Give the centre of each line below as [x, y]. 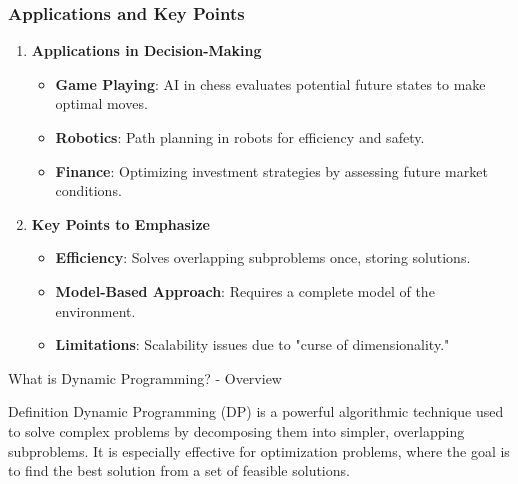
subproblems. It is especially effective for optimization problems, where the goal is [259, 450]
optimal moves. [101, 103]
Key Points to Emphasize [120, 223]
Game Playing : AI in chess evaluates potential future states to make [270, 83]
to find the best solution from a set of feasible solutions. [179, 470]
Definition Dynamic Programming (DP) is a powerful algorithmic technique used [256, 411]
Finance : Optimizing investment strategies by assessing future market [271, 170]
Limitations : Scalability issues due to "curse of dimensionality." [252, 344]
